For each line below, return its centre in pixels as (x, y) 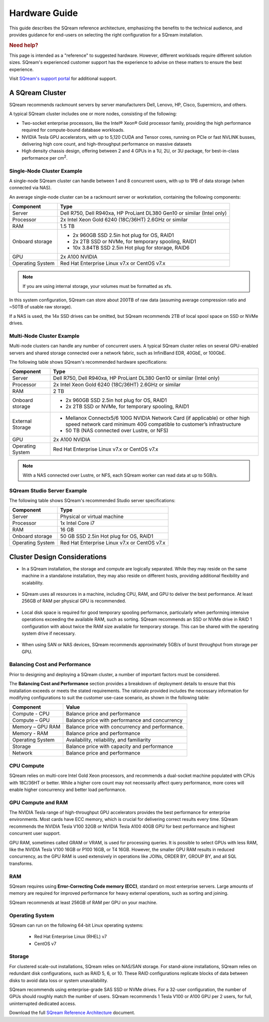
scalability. (33, 583)
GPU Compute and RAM (39, 802)
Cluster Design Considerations (58, 557)
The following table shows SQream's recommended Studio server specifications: (92, 500)
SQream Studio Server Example (48, 491)
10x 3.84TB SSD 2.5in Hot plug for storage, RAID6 (131, 248)
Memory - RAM (30, 734)
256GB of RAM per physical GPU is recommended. (74, 601)
